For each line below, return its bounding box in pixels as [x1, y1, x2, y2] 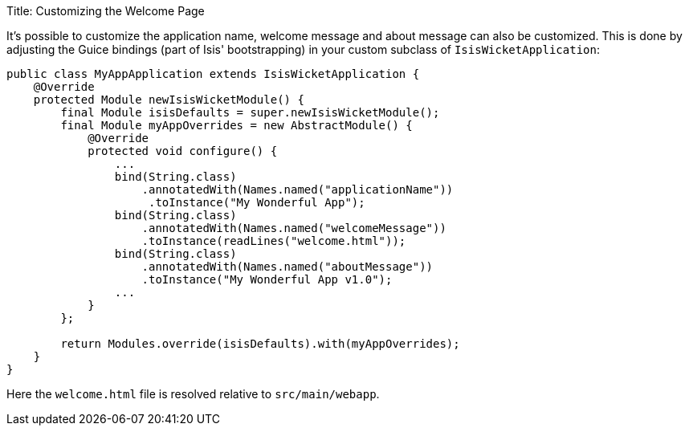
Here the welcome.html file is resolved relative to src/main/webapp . [6, 387, 380, 401]
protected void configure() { [88, 145, 278, 157]
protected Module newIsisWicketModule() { [33, 93, 304, 106]
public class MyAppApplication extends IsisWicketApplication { [6, 67, 420, 80]
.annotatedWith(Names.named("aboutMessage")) [141, 260, 434, 273]
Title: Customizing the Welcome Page [6, 4, 205, 18]
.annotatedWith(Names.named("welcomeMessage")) [141, 222, 446, 234]
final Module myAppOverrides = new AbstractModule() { [60, 119, 413, 132]
